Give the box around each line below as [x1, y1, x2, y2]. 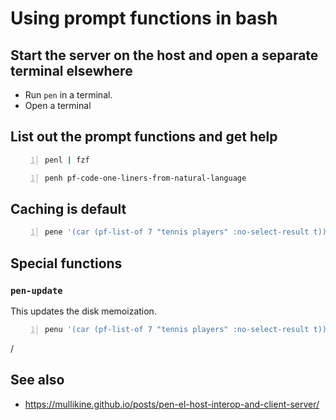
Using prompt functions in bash [10, 7, 278, 30]
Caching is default [10, 200, 127, 217]
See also [10, 372, 65, 389]
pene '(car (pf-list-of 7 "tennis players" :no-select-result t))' [44, 227, 332, 237]
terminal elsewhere [10, 62, 133, 79]
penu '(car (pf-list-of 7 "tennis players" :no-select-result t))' [44, 324, 332, 334]
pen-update [10, 285, 63, 296]
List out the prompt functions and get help [10, 128, 278, 146]
